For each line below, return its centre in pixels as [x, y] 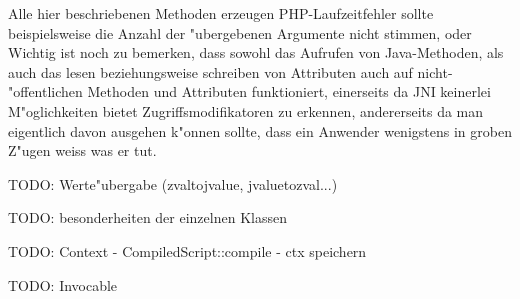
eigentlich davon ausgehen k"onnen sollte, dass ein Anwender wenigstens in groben [260, 130]
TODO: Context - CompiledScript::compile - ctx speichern [187, 250]
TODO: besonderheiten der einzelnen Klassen [147, 217]
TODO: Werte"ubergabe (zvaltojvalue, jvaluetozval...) [173, 183]
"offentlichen [45, 91]
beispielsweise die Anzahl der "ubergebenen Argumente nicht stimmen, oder [240, 32]
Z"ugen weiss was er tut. [82, 150]
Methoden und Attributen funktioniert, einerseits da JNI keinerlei [289, 91]
